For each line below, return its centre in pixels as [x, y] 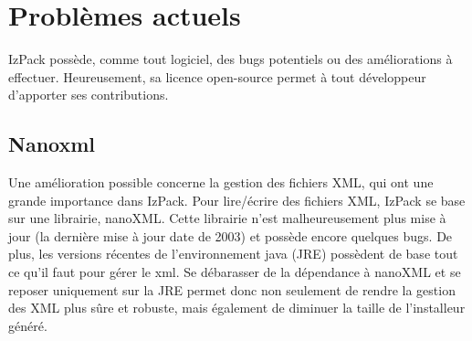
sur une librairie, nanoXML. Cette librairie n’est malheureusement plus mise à [227, 218]
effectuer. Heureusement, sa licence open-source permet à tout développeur [217, 76]
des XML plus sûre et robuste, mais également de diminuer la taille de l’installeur [237, 308]
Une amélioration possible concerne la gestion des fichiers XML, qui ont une [221, 182]
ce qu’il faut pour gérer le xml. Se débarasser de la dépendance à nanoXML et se [235, 272]
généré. [28, 325]
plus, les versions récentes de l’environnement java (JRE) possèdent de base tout [233, 254]
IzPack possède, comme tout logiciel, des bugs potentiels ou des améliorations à [231, 59]
